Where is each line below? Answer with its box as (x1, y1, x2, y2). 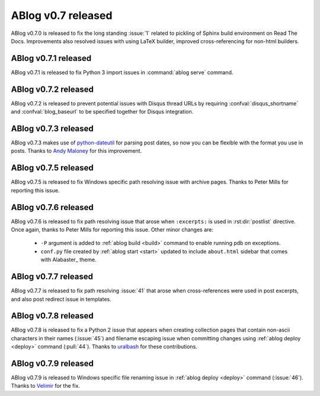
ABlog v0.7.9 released (11, 359, 94, 368)
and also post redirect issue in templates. (11, 295, 112, 302)
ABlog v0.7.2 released (11, 84, 94, 94)
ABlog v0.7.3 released (11, 123, 94, 133)
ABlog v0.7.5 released (11, 163, 94, 173)
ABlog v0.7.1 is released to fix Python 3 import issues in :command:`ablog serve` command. (11, 69, 233, 76)
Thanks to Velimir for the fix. (11, 382, 80, 389)
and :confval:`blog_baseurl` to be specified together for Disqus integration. (11, 108, 194, 115)
